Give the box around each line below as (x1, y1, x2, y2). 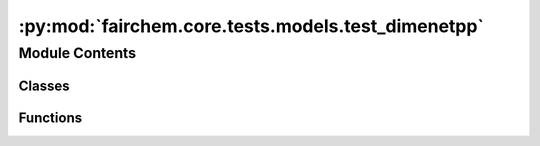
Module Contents (18, 44, 137, 62)
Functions (18, 109, 83, 126)
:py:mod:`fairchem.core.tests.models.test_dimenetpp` (18, 15, 485, 37)
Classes (18, 77, 70, 94)
